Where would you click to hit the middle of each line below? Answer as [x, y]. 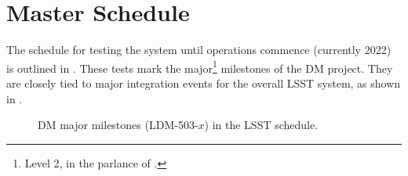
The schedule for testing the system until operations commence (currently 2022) [199, 50]
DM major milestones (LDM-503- [118, 125]
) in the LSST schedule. [261, 125]
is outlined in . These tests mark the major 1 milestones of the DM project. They [200, 66]
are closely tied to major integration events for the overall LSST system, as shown [204, 83]
